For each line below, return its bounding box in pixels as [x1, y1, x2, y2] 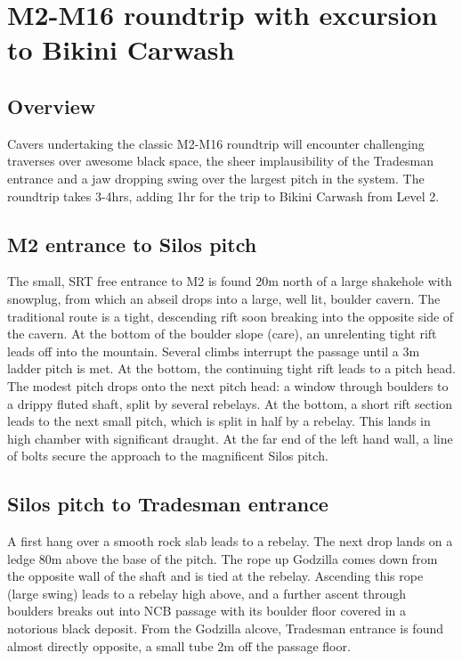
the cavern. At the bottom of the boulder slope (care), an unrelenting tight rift [7, 324, 437, 343]
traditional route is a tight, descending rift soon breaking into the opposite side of [7, 306, 454, 325]
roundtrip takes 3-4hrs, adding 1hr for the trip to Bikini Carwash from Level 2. [7, 186, 440, 205]
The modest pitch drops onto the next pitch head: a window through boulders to [7, 376, 449, 395]
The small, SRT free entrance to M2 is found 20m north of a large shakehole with [7, 272, 452, 290]
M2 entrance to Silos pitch [7, 230, 257, 257]
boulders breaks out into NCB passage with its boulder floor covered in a [7, 601, 406, 620]
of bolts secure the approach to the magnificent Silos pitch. [7, 446, 328, 465]
